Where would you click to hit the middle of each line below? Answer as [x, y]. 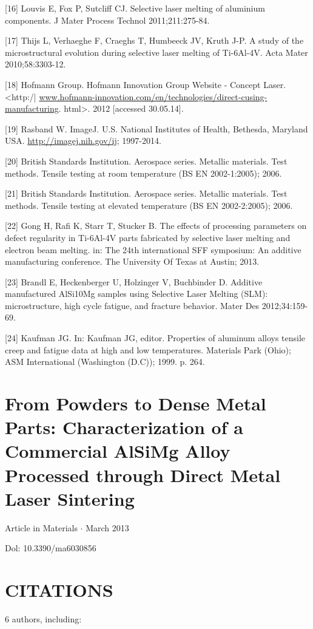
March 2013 [107, 527]
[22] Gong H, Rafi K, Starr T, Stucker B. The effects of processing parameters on [156, 226]
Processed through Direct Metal [143, 474]
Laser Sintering [70, 498]
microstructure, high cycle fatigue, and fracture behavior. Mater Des [132, 305]
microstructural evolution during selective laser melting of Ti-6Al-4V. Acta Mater [156, 52]
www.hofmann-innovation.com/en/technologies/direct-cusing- [153, 96]
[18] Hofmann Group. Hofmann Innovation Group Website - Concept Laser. [146, 84]
